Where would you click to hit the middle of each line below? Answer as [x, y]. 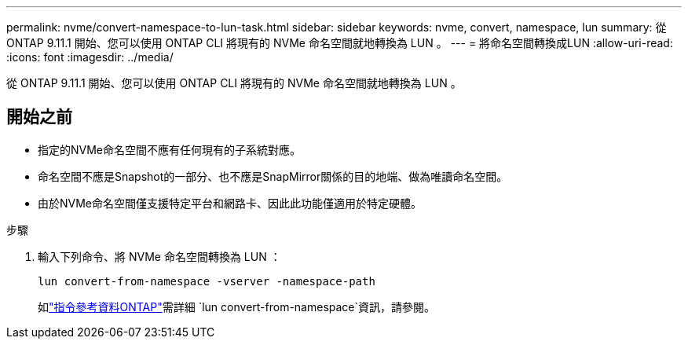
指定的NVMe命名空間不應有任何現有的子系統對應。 [170, 149]
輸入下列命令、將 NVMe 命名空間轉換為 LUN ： [159, 256]
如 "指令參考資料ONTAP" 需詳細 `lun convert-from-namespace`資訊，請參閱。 [237, 306]
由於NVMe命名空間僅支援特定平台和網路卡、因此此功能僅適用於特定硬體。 [230, 203]
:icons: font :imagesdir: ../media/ [90, 57]
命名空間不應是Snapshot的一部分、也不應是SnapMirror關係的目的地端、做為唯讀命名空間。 [273, 176]
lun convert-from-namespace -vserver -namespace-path [207, 281]
